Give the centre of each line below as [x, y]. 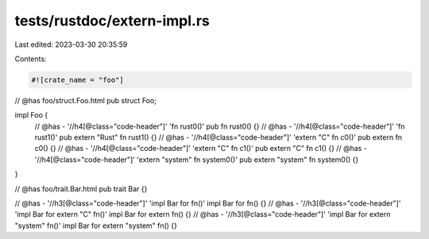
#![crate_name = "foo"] [78, 80]
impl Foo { [31, 115]
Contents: [31, 59]
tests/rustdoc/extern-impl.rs [112, 21]
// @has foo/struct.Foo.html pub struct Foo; [85, 100]
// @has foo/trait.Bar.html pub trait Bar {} [81, 189]
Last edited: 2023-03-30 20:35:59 [71, 44]
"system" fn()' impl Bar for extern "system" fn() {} [96, 226]
